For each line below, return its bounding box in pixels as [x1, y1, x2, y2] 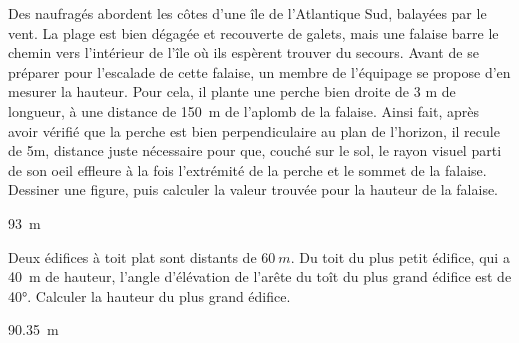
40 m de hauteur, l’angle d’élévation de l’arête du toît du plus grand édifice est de [8, 266, 512, 287]
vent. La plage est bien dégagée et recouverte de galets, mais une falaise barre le [8, 22, 499, 43]
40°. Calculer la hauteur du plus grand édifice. [8, 285, 291, 306]
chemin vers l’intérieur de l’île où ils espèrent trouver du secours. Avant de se [8, 42, 479, 63]
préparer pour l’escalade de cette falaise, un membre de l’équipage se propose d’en [8, 61, 511, 82]
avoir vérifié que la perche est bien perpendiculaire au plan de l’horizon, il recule [8, 120, 500, 141]
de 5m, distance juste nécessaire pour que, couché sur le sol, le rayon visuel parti [8, 140, 502, 161]
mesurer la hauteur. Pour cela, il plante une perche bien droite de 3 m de [8, 81, 456, 102]
